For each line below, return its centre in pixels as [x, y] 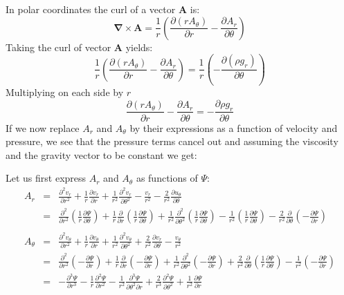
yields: [139, 47]
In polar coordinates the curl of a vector [91, 9]
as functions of [167, 178]
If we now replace [43, 127]
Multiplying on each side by [65, 92]
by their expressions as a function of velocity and [234, 127]
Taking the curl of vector [58, 47]
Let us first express [46, 178]
